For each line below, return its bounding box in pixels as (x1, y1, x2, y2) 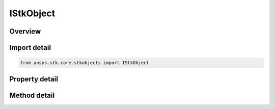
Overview (9, 27, 41, 36)
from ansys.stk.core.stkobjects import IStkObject (20, 60, 150, 66)
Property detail (9, 74, 59, 84)
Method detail (9, 91, 55, 99)
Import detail (9, 43, 51, 52)
